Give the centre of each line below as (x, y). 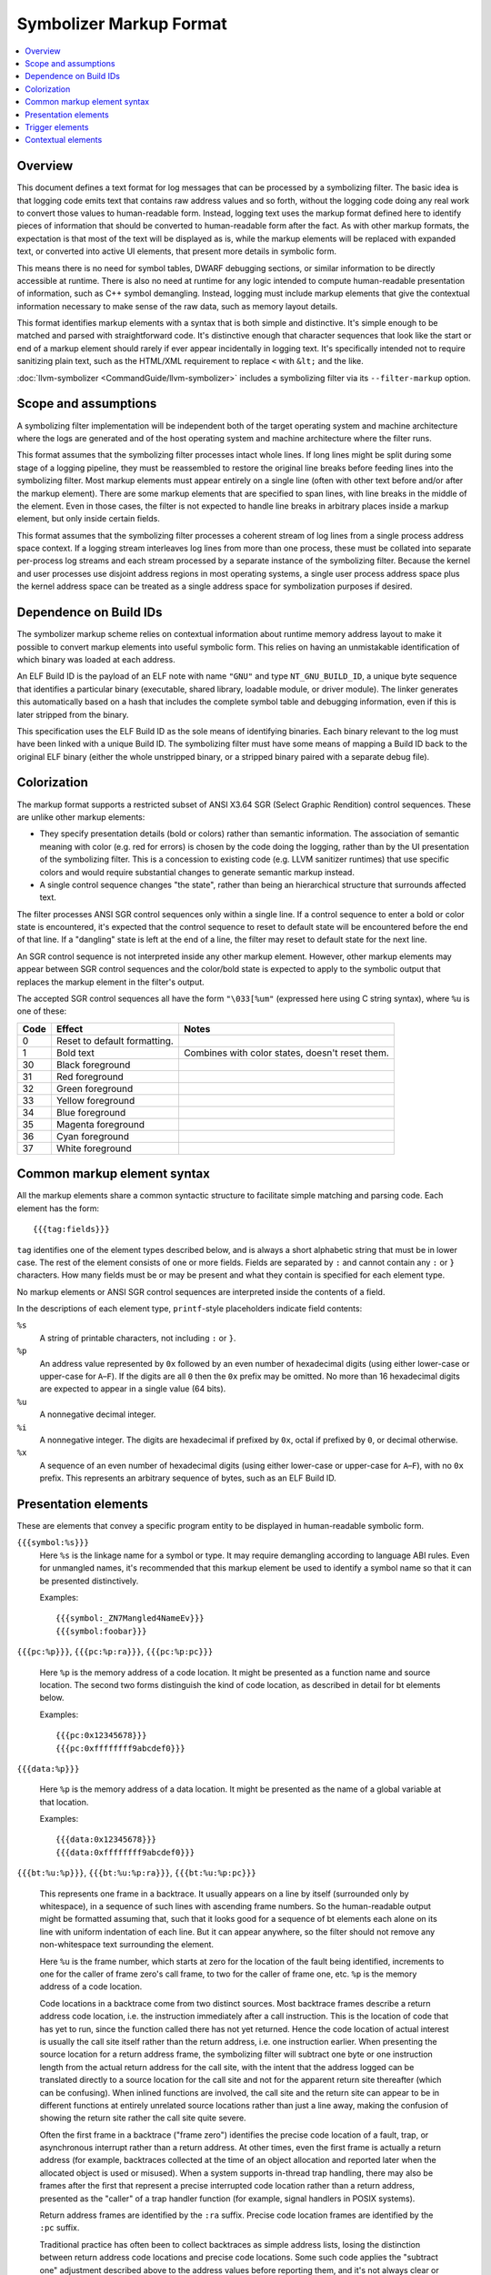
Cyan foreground (93, 1136)
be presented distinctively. (89, 1581)
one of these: (42, 1011)
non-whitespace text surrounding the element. (126, 1945)
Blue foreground (91, 1112)
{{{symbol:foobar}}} (101, 1631)
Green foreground (95, 1088)
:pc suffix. (60, 2228)
